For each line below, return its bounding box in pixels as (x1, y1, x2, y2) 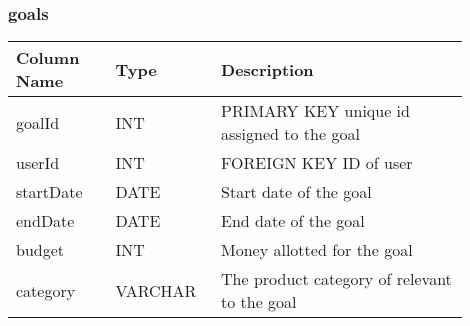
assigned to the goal (221, 122, 360, 146)
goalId (16, 110, 60, 134)
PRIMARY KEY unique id (221, 99, 410, 123)
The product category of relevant (221, 267, 452, 291)
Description (221, 57, 314, 81)
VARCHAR (115, 278, 197, 302)
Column (16, 46, 80, 70)
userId (16, 151, 60, 175)
